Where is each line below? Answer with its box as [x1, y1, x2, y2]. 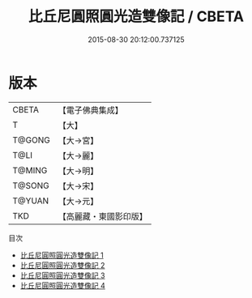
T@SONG [12, 180, 50, 191]
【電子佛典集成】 [58, 104, 123, 116]
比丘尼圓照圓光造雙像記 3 [19, 270, 105, 280]
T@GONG [12, 134, 50, 146]
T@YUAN [12, 195, 49, 206]
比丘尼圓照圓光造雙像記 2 [19, 260, 105, 270]
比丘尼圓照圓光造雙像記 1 [19, 250, 104, 260]
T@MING [12, 164, 48, 176]
